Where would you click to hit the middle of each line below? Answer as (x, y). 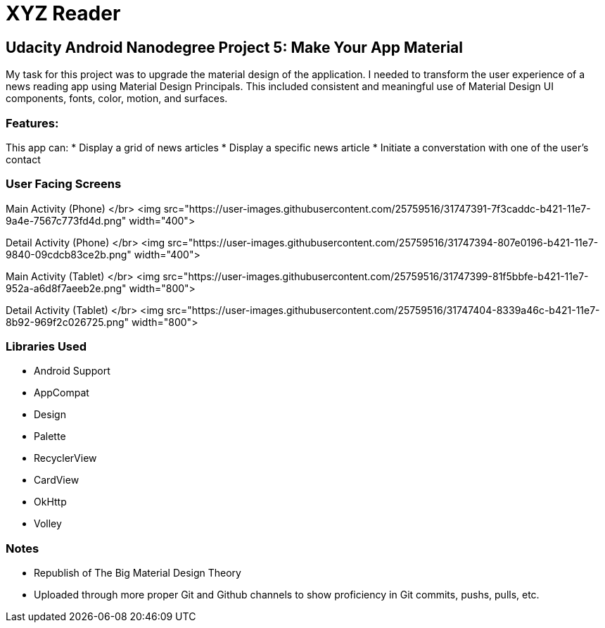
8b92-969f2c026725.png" (68, 322)
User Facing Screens (64, 184)
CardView (57, 480)
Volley (48, 524)
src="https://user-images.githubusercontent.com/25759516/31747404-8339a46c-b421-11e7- (383, 310)
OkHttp (50, 502)
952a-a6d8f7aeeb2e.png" (66, 288)
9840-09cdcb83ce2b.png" (69, 254)
